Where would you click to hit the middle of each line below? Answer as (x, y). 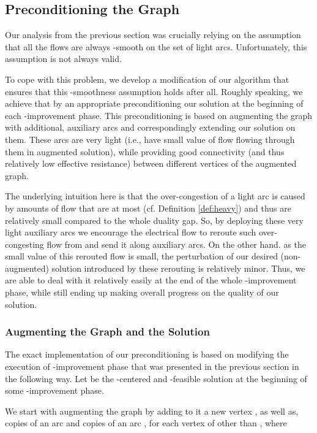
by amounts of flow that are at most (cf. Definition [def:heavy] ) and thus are (148, 208)
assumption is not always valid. (63, 59)
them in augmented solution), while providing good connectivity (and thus (145, 151)
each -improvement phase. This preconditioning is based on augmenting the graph (159, 115)
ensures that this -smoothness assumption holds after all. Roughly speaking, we (154, 91)
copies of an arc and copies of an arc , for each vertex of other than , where (146, 423)
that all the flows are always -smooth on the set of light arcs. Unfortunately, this (156, 46)
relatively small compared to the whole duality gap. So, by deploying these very (154, 220)
